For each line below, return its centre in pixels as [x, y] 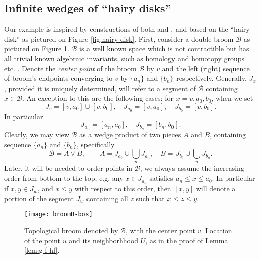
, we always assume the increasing [192, 168]
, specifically [96, 144]
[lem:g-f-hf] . [42, 250]
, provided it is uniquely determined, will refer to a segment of [100, 88]
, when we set [232, 98]
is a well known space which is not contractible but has [164, 49]
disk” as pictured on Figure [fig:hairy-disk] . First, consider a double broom [119, 38]
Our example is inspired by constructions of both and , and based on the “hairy [127, 29]
